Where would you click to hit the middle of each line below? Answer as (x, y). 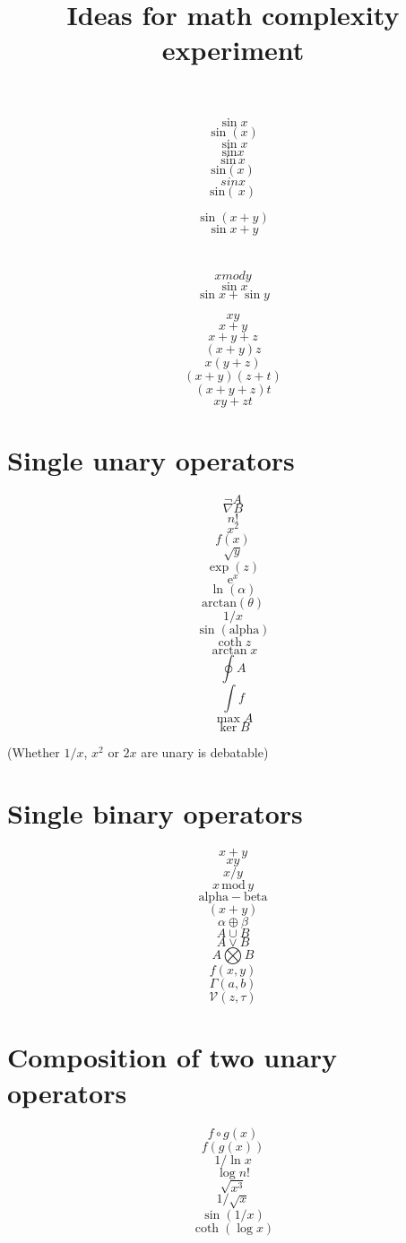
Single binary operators (155, 813)
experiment (233, 50)
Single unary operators (151, 459)
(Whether (34, 751)
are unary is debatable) (205, 751)
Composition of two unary (173, 1057)
